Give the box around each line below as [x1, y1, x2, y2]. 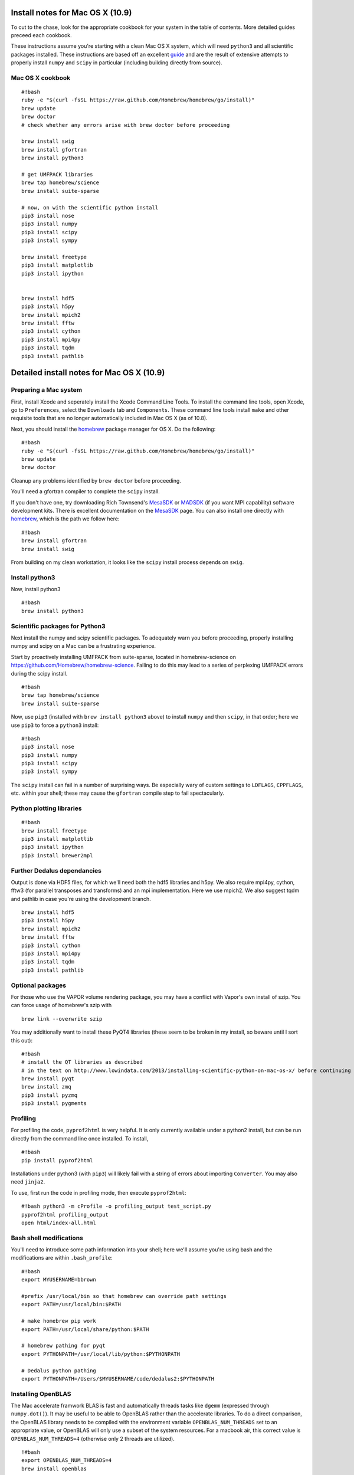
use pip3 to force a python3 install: [11, 722, 99, 729]
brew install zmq [21, 1083, 71, 1090]
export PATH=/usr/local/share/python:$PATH [21, 1326, 149, 1333]
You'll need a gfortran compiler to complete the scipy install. [11, 488, 160, 495]
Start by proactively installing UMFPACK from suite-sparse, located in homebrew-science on [11, 653, 236, 660]
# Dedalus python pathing [21, 1367, 97, 1374]
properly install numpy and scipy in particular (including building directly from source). [11, 59, 222, 66]
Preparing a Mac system [11, 386, 83, 394]
